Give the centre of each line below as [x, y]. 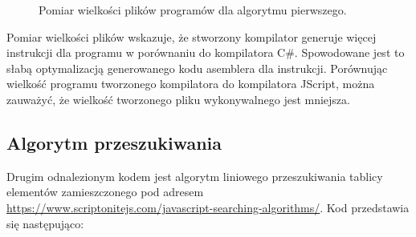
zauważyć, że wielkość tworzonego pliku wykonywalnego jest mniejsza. [178, 99]
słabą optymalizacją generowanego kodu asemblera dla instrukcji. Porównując [197, 68]
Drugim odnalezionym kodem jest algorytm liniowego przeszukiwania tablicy [195, 176]
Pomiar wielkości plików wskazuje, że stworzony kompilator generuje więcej [192, 36]
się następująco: [45, 223]
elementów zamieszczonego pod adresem [105, 192]
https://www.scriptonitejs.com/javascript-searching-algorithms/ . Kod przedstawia [208, 207]
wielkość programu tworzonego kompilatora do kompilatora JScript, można [191, 84]
